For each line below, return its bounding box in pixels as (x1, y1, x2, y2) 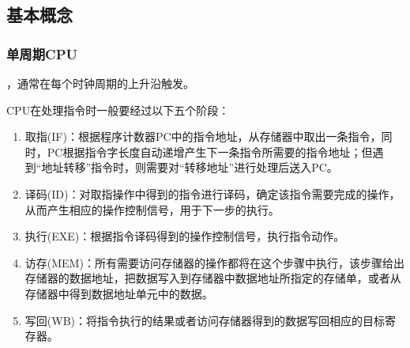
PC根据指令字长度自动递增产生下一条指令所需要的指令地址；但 (47, 143, 373, 160)
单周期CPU (6, 43, 78, 63)
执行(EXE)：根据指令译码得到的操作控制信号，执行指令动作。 (24, 228, 345, 244)
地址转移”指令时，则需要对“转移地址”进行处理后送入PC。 (41, 159, 338, 176)
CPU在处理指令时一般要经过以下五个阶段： (6, 101, 230, 118)
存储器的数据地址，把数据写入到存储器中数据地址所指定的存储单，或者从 (24, 270, 401, 286)
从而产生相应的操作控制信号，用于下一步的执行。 (24, 201, 280, 217)
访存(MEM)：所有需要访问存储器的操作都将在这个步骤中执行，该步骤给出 (24, 254, 404, 270)
